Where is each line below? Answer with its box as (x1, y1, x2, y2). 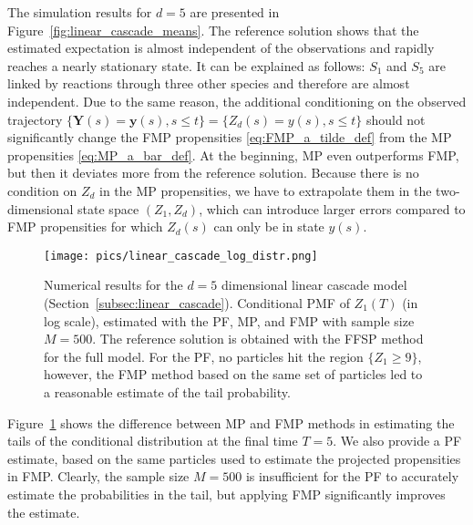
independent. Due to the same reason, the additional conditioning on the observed (7, 91, 467, 110)
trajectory (7, 109, 63, 129)
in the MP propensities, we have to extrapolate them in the (99, 180, 432, 200)
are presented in (190, 3, 280, 21)
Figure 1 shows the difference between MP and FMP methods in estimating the (7, 413, 455, 432)
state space (77, 199, 139, 218)
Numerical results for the (44, 275, 183, 294)
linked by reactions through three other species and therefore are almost (7, 74, 410, 93)
